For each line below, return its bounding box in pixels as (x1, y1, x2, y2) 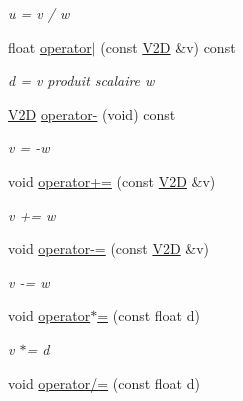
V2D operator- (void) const (8, 103, 176, 124)
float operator (8, 36, 92, 57)
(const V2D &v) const (100, 36, 236, 57)
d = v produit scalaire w (8, 70, 155, 91)
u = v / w (8, 3, 70, 23)
